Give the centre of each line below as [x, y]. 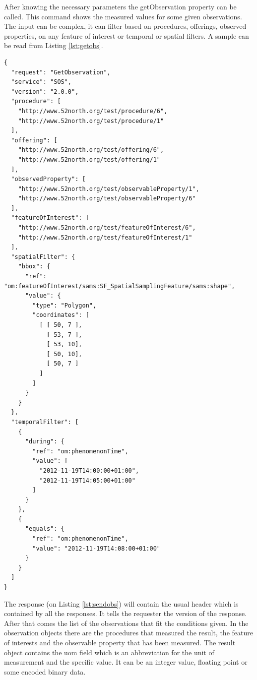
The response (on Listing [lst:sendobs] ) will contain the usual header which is [121, 603]
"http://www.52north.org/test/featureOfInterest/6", [107, 228]
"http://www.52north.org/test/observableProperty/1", [109, 189]
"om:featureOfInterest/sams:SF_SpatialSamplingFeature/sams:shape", [120, 286]
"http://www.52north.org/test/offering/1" [89, 159]
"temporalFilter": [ [45, 422]
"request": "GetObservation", [61, 72]
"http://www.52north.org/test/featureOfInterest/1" [105, 237]
